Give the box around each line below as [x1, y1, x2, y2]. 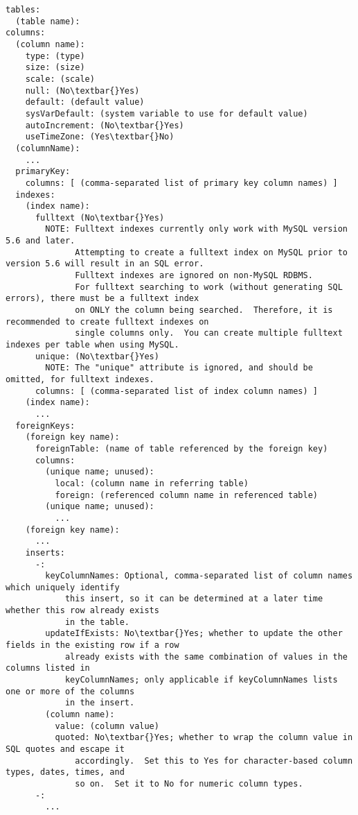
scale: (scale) [25, 74, 95, 84]
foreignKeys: [15, 420, 75, 431]
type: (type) [25, 51, 85, 61]
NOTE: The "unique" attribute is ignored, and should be [45, 363, 313, 373]
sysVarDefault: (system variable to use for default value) [25, 108, 308, 119]
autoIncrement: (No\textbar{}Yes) [25, 120, 184, 130]
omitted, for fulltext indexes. [6, 375, 154, 384]
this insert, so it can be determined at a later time [64, 594, 323, 604]
